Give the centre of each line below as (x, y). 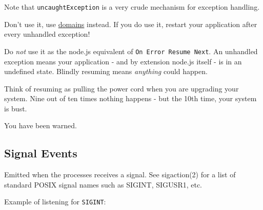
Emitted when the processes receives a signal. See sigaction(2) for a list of (120, 174)
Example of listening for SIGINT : (55, 202)
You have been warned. (41, 125)
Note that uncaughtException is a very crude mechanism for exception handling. (132, 7)
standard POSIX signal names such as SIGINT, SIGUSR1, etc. (103, 184)
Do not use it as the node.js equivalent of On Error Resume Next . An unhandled (131, 51)
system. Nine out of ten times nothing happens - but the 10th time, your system (130, 98)
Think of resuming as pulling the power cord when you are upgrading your (122, 88)
